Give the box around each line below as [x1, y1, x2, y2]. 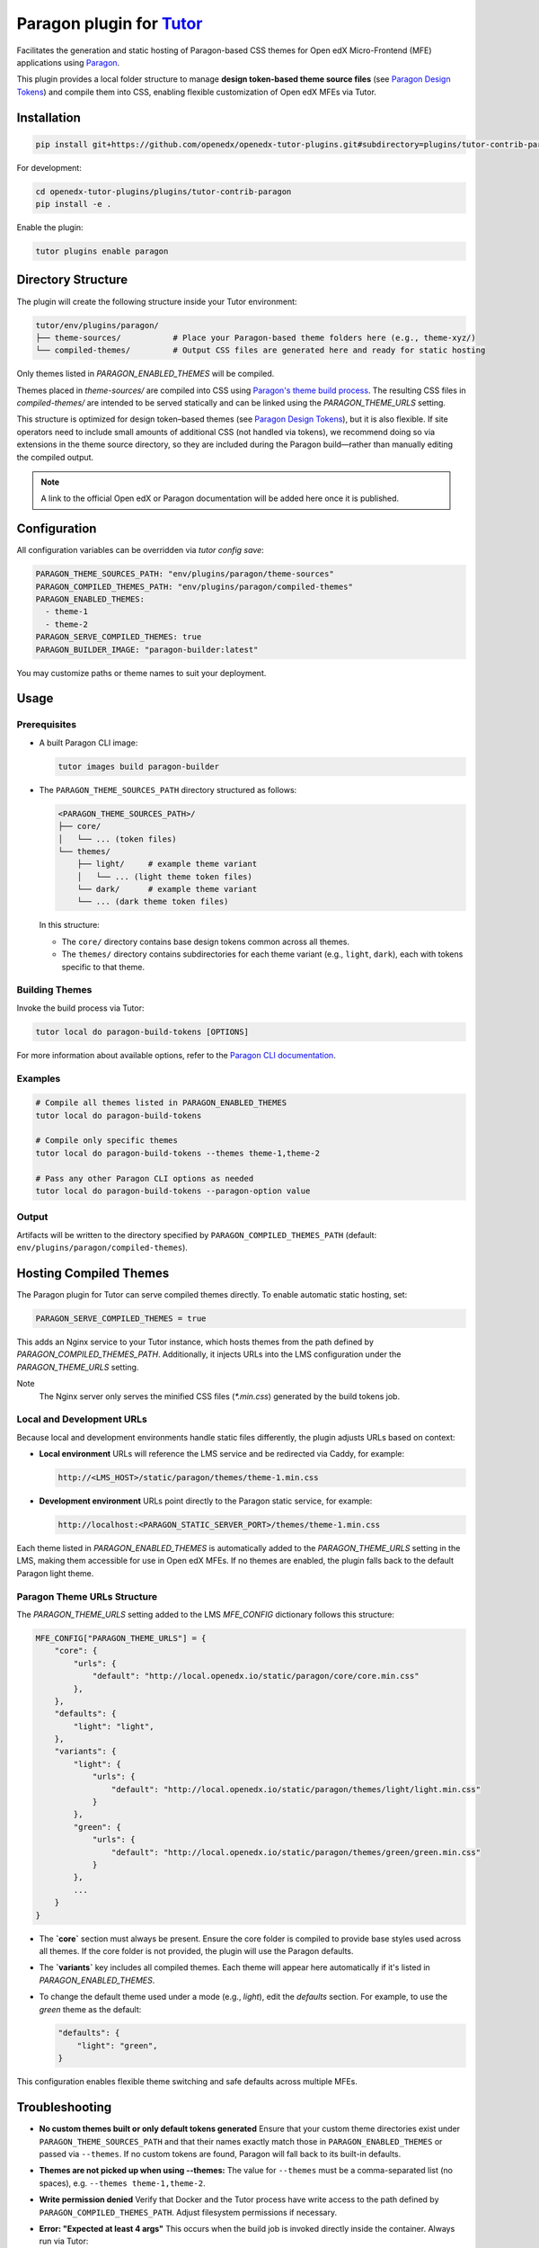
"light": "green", [76, 2040, 158, 2050]
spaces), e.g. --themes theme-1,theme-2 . [39, 2177, 206, 2189]
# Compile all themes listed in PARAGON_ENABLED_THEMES [35, 1098, 287, 1108]
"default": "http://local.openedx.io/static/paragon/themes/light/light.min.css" [110, 1784, 481, 1794]
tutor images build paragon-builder [57, 761, 220, 772]
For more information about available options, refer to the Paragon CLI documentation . [16, 1049, 336, 1060]
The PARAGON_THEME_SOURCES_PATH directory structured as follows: [39, 784, 297, 795]
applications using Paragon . [16, 57, 120, 67]
